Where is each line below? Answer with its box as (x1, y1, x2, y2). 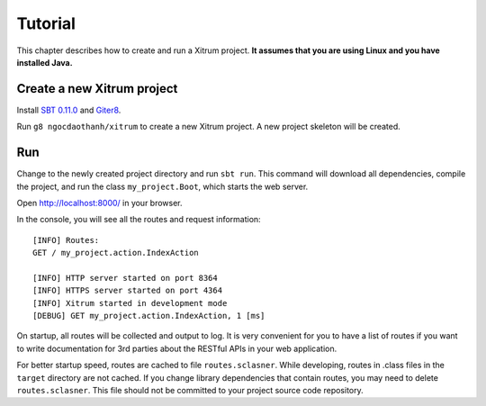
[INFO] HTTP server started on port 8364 (32, 273, 218, 283)
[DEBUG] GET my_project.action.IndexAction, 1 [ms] (32, 311, 265, 321)
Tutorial (16, 14, 76, 33)
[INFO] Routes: (32, 235, 100, 245)
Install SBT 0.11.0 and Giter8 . (16, 104, 121, 115)
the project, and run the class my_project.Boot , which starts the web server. (16, 181, 309, 192)
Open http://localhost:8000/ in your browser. (16, 197, 184, 208)
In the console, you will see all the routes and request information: (16, 214, 261, 225)
